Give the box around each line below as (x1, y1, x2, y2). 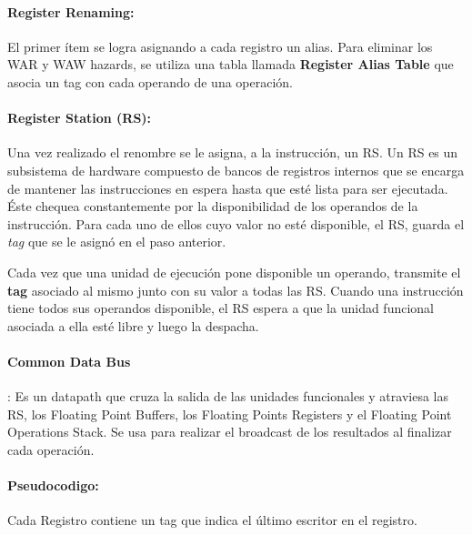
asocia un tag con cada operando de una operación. (7, 72, 294, 91)
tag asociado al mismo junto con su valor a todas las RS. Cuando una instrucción (7, 280, 464, 299)
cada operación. (7, 439, 95, 459)
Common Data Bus (7, 351, 131, 370)
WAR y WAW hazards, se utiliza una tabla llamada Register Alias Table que (7, 55, 454, 74)
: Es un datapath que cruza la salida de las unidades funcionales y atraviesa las (7, 387, 448, 406)
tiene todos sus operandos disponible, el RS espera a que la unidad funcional (7, 298, 434, 318)
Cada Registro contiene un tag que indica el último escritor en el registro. (7, 510, 417, 530)
